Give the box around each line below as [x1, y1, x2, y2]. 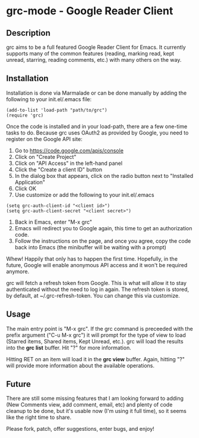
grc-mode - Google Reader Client [6, 4, 173, 18]
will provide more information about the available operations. [6, 362, 154, 369]
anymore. [6, 268, 30, 275]
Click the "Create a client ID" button [14, 165, 103, 173]
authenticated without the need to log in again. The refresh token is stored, [6, 286, 189, 293]
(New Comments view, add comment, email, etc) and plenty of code [6, 401, 173, 408]
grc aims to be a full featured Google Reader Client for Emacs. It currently [6, 43, 186, 51]
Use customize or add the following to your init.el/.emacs [14, 191, 154, 198]
